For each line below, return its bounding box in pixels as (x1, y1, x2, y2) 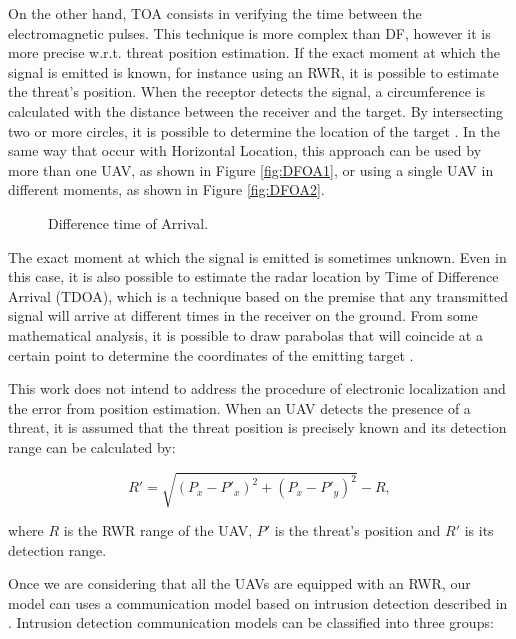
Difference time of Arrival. (48, 212, 209, 233)
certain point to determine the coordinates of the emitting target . (8, 344, 414, 365)
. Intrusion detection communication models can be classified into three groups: (8, 612, 494, 633)
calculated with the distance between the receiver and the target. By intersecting (8, 100, 504, 121)
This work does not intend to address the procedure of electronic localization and (8, 378, 506, 399)
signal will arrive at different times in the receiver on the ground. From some (8, 305, 478, 326)
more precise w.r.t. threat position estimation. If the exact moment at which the (8, 42, 500, 63)
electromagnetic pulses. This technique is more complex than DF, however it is (8, 22, 491, 43)
